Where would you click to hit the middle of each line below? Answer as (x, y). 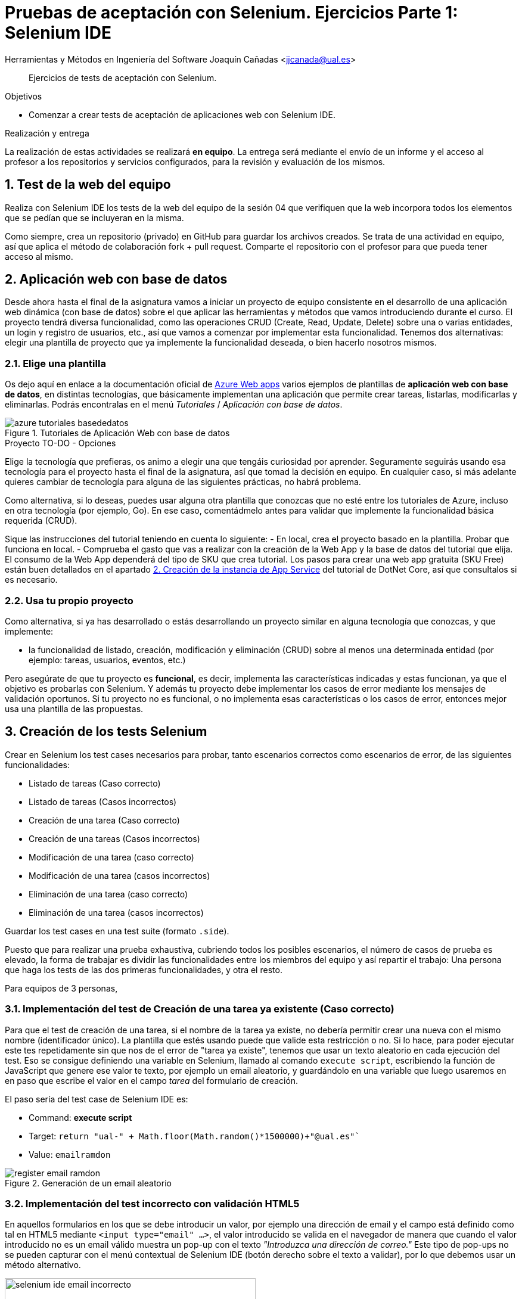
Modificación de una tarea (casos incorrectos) (119, 875)
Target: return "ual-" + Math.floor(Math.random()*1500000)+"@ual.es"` (194, 1136)
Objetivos (24, 96)
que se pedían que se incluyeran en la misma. (94, 217)
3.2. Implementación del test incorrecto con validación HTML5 (152, 1203)
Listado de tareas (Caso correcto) (95, 783)
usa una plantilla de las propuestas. (74, 708)
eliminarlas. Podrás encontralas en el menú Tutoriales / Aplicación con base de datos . (174, 405)
